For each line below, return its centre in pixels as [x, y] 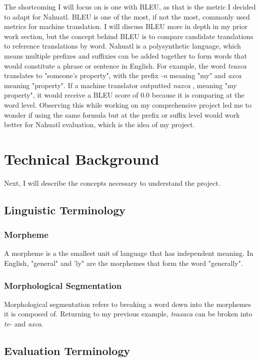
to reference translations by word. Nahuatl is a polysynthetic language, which [122, 46]
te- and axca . [24, 324]
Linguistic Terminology [65, 210]
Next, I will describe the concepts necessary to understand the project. [112, 183]
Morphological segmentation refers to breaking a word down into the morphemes [127, 304]
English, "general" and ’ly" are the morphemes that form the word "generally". [123, 263]
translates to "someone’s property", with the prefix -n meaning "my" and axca [123, 75]
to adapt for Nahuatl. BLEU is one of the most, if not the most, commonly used [127, 16]
